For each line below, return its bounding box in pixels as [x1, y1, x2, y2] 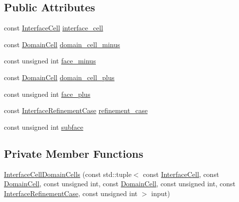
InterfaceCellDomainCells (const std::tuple [4, 169, 132, 179]
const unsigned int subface [4, 121, 84, 132]
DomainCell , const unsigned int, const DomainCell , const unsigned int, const [4, 178, 236, 189]
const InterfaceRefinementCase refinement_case [4, 105, 148, 115]
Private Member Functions [4, 145, 144, 161]
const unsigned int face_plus [4, 88, 90, 99]
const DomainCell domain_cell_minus [4, 39, 120, 49]
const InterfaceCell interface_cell [4, 23, 103, 33]
